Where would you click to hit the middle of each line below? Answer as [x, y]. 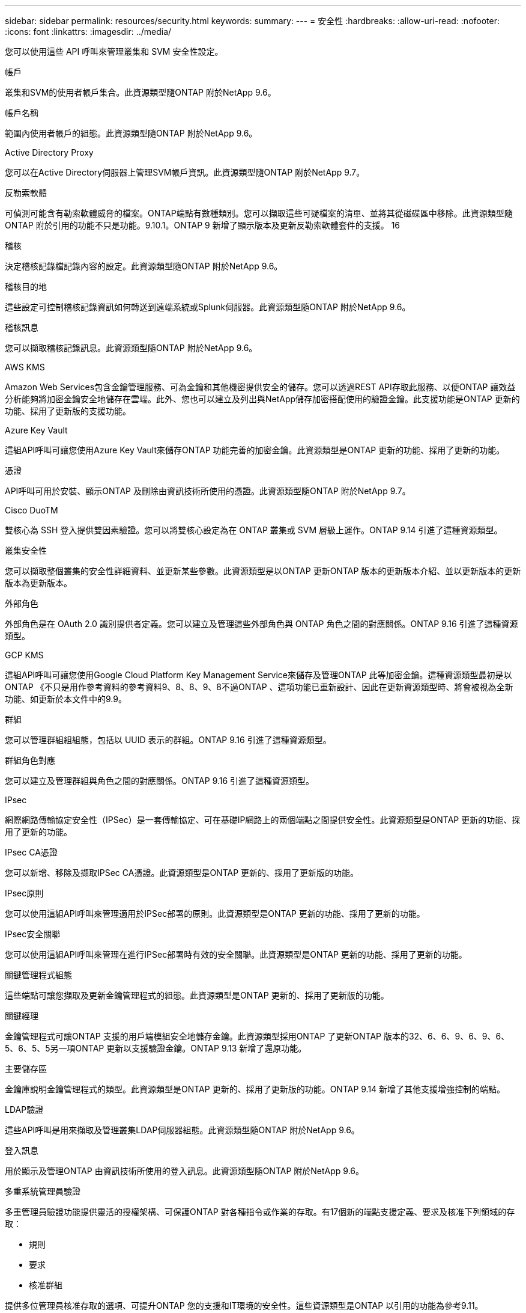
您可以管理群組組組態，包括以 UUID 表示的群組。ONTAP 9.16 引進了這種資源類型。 [168, 740]
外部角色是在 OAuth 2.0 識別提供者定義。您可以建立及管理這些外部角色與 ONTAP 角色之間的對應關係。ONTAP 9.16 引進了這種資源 [261, 624]
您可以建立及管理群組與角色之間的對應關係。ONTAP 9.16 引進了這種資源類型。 [160, 781]
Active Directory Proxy [49, 152]
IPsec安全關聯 [33, 934]
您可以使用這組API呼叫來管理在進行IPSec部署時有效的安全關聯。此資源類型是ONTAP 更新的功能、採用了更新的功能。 [236, 954]
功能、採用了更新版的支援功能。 [68, 411]
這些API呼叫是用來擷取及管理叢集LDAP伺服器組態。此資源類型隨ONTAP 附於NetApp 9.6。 [182, 1130]
